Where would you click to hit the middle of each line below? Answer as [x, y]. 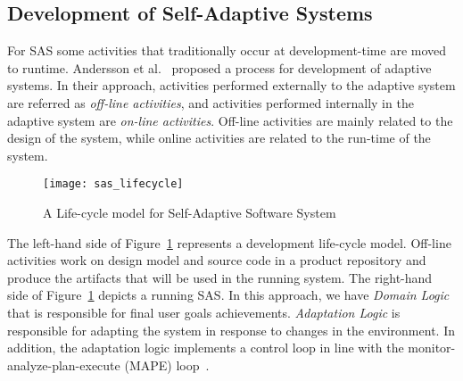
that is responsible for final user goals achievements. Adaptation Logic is [204, 312]
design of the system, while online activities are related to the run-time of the [219, 138]
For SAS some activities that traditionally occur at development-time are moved [227, 50]
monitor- [432, 348]
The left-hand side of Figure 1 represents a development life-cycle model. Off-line [229, 242]
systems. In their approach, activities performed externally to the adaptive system [231, 85]
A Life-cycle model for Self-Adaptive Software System [190, 213]
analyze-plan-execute [64, 364]
